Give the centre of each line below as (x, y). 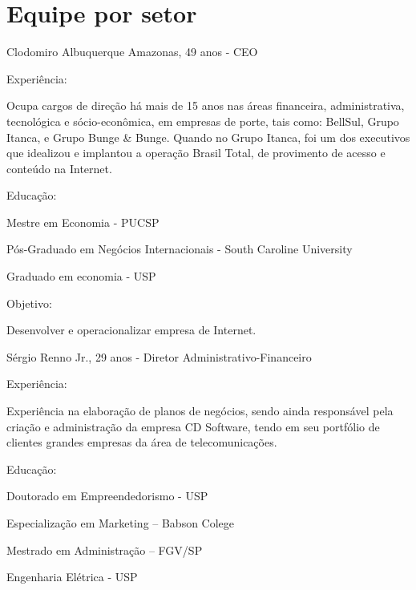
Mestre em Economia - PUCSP (83, 222)
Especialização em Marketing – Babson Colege (121, 523)
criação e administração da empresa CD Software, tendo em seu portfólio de (193, 426)
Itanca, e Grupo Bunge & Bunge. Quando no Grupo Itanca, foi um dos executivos (208, 137)
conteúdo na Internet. (59, 168)
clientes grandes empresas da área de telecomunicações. (142, 442)
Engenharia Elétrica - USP (72, 577)
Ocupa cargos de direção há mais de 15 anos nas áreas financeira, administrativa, (206, 105)
